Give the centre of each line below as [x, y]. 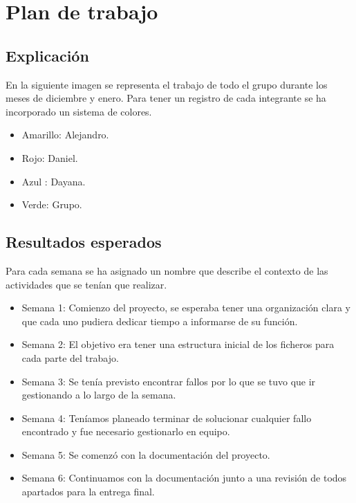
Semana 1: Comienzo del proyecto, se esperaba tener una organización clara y [186, 308]
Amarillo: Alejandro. [65, 135]
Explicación [47, 55]
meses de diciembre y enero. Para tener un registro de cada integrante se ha [166, 98]
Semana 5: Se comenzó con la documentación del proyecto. [146, 454]
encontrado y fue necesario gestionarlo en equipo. [126, 431]
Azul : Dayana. [54, 181]
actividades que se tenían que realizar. [86, 284]
